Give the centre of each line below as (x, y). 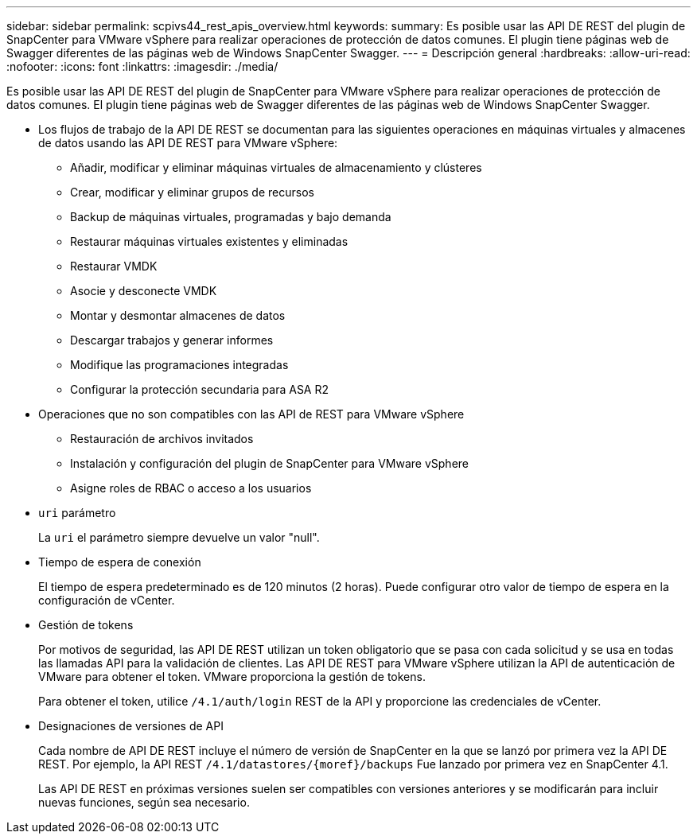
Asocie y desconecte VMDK (144, 291)
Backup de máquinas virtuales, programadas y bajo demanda (231, 217)
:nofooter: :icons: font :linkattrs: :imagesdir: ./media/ (142, 66)
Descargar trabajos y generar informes (172, 340)
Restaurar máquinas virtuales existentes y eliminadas (209, 241)
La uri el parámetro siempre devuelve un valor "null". (179, 537)
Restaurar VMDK (114, 266)
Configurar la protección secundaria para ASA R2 (200, 389)
